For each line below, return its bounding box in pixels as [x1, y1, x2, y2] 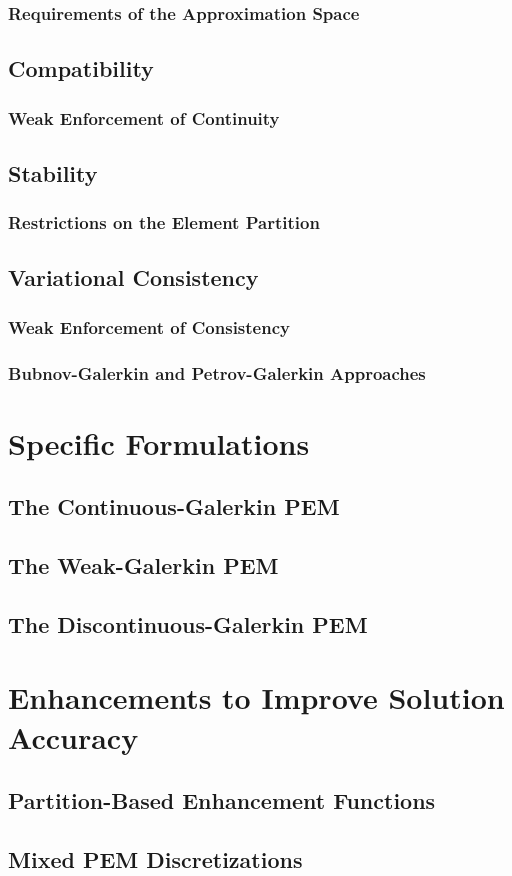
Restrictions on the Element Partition [8, 210, 320, 235]
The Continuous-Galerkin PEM [8, 491, 340, 522]
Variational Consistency [8, 262, 259, 293]
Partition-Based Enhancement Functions [8, 785, 436, 816]
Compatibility [8, 53, 154, 84]
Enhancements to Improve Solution [8, 677, 505, 718]
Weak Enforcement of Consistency [8, 314, 290, 339]
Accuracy [8, 716, 139, 757]
